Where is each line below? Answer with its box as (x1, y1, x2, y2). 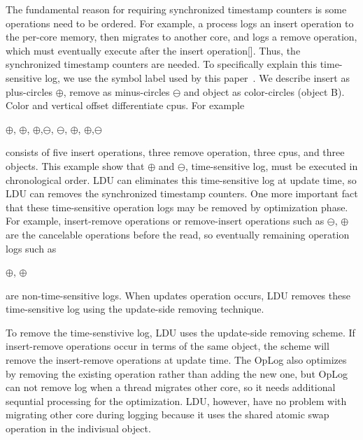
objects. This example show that (6, 158, 145, 173)
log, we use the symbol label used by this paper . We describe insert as (45, 70, 350, 85)
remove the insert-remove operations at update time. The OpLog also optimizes (6, 353, 347, 367)
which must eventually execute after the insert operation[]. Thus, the (6, 43, 301, 57)
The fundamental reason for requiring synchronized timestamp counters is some (6, 2, 347, 16)
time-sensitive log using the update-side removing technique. (6, 301, 264, 316)
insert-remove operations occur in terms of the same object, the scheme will (6, 339, 329, 353)
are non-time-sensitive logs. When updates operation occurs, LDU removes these (6, 288, 350, 302)
